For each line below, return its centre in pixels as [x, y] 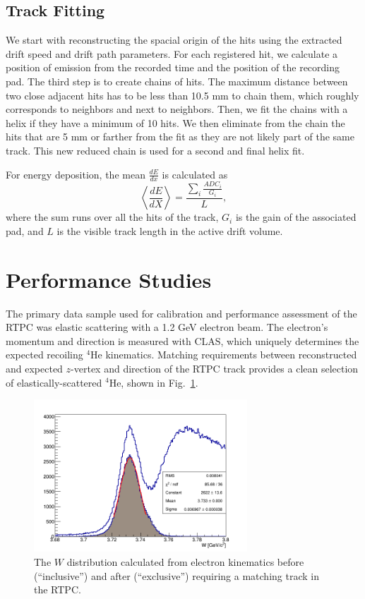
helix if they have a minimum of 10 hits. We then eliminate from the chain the [175, 122]
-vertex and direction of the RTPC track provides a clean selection [215, 368]
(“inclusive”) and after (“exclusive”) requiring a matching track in [176, 575]
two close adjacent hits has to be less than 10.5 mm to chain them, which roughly [182, 95]
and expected [34, 368]
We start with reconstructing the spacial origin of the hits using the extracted [174, 40]
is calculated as [195, 174]
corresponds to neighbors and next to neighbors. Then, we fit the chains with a [177, 109]
